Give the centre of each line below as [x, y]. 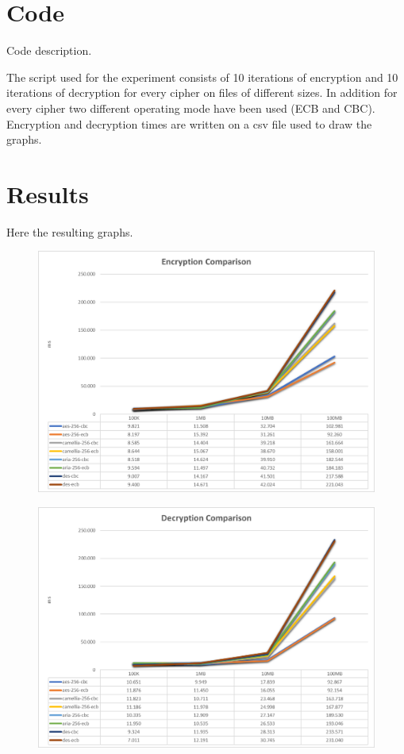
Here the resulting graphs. [70, 231]
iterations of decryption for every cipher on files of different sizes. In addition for [202, 92]
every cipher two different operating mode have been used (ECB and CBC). [191, 108]
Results [48, 193]
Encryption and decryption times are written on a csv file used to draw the [189, 123]
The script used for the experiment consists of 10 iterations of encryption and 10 [202, 77]
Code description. [49, 50]
